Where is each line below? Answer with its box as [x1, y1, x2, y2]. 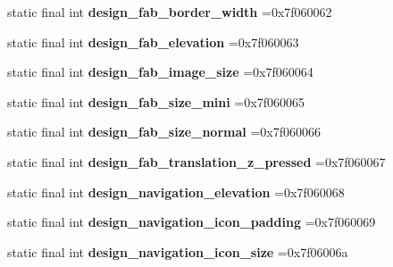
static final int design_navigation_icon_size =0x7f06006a [7, 242, 348, 261]
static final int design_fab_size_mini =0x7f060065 [7, 92, 305, 111]
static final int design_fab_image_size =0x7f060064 [7, 63, 314, 81]
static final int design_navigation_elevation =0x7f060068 [7, 182, 345, 201]
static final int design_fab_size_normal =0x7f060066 [7, 122, 321, 141]
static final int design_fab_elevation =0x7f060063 [7, 32, 299, 51]
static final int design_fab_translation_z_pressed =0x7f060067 [7, 152, 386, 171]
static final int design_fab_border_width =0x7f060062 [7, 3, 332, 21]
